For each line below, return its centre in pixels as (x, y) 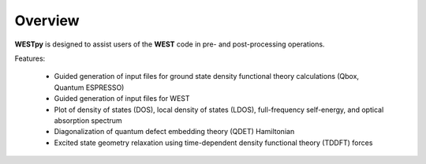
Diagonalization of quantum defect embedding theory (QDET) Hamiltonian (174, 132)
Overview (47, 20)
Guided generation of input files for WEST (122, 99)
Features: (30, 58)
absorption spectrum (88, 120)
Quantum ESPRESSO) (89, 88)
